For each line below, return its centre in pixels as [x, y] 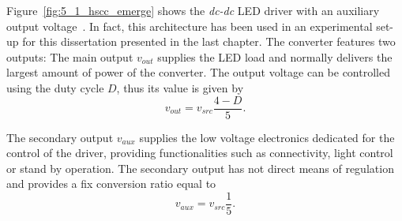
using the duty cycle [55, 87]
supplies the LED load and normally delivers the [275, 56]
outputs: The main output [70, 56]
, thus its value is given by [180, 87]
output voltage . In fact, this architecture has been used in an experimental [190, 26]
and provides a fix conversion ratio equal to [111, 184]
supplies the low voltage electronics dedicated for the [267, 137]
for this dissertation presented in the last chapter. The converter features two [209, 41]
